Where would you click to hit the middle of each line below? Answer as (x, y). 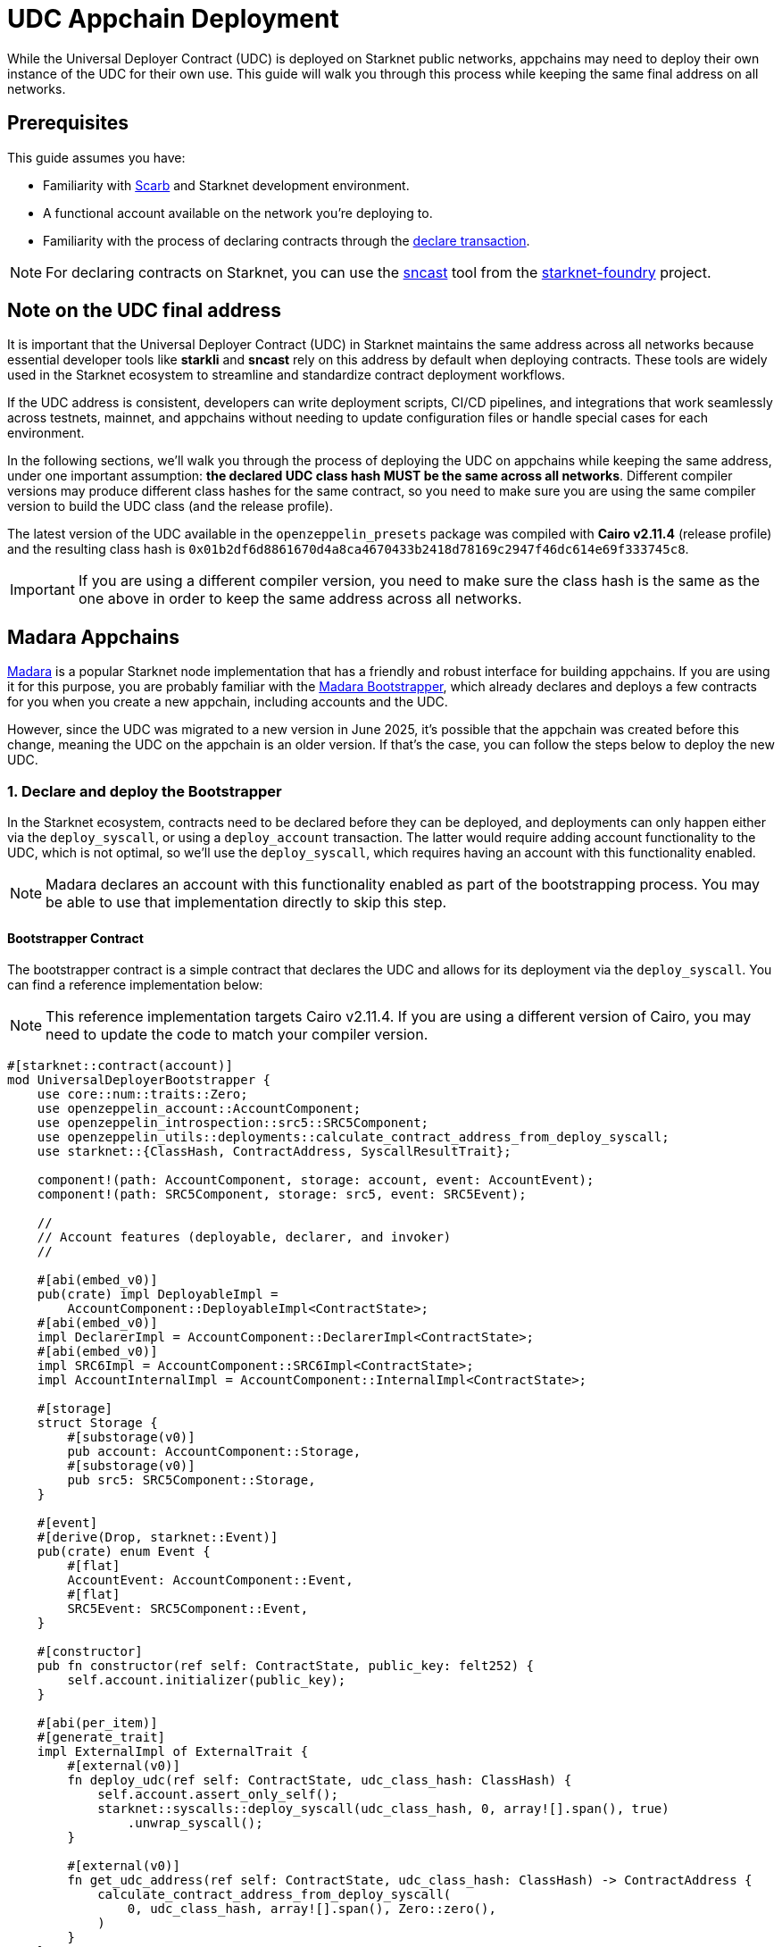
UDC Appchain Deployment (173, 19)
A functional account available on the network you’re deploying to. (238, 213)
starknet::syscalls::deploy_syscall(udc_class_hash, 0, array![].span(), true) (383, 1809)
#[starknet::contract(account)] (120, 1066)
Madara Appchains (93, 637)
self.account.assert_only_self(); (218, 1795)
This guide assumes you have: (96, 157)
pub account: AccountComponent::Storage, (214, 1452)
